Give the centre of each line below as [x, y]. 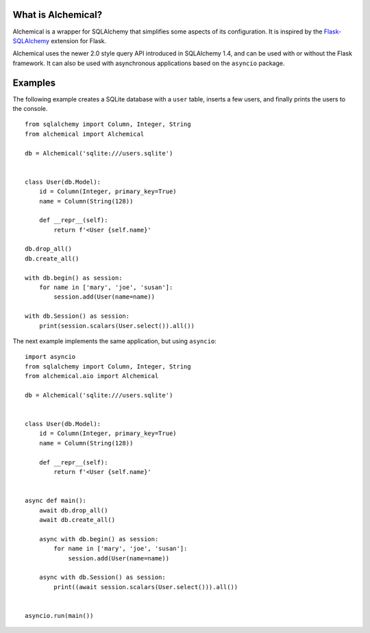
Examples [34, 83]
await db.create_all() [77, 520]
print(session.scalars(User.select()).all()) [117, 326]
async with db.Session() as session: [102, 578]
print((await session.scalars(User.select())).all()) [146, 587]
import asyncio [50, 357]
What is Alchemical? [58, 15]
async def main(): [56, 501]
